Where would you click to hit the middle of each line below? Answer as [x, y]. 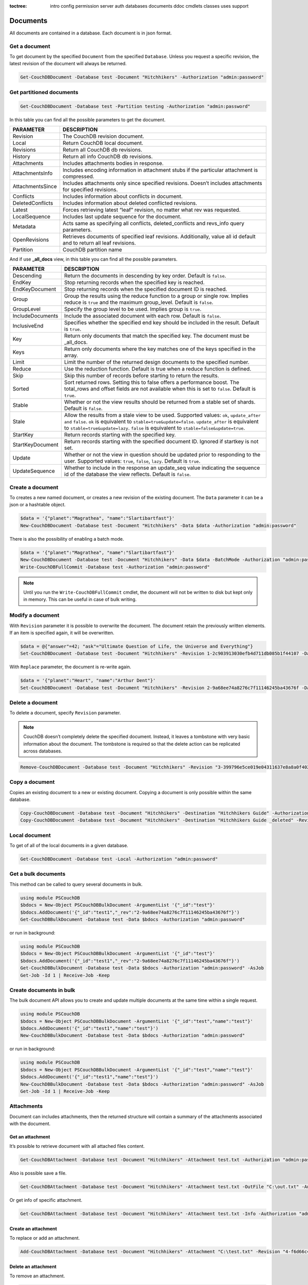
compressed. [78, 176]
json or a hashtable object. [38, 505]
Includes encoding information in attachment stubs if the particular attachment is [160, 170]
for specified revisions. [90, 189]
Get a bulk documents [37, 874]
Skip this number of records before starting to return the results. [142, 376]
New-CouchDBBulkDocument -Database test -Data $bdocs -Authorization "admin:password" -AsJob [142, 1084]
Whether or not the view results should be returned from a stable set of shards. [160, 402]
